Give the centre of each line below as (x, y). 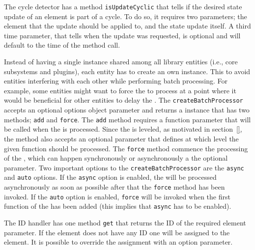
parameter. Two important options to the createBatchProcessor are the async (124, 167)
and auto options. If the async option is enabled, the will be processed (110, 177)
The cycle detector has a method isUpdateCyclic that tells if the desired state (123, 6)
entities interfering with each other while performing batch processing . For (116, 81)
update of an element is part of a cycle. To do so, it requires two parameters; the (126, 16)
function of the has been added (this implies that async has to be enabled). (118, 206)
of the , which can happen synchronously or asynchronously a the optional (116, 158)
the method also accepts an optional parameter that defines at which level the (121, 138)
